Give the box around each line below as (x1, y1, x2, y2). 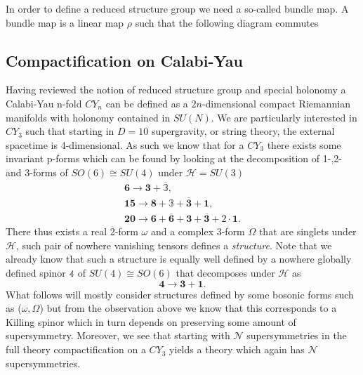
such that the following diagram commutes (135, 15, 319, 29)
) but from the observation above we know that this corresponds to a (39, 301, 337, 315)
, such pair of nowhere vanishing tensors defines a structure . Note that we (15, 237, 332, 252)
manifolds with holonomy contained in (6, 110, 171, 124)
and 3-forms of (6, 164, 68, 179)
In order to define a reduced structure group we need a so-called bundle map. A (6, 1, 349, 15)
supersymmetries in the (246, 328, 347, 343)
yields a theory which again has (169, 342, 305, 357)
